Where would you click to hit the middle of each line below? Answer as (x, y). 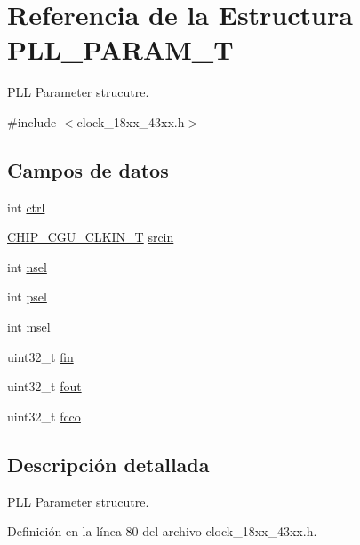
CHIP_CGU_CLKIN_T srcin (91, 237)
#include (32, 121)
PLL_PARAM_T (120, 49)
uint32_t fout (44, 386)
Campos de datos (88, 169)
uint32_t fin (40, 356)
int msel (29, 327)
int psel (27, 297)
